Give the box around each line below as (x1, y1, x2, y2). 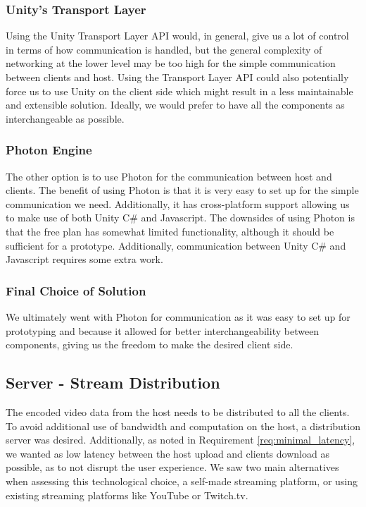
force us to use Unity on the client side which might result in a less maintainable (6, 83, 353, 98)
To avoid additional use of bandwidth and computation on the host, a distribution (6, 418, 360, 433)
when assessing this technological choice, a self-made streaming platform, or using (6, 473, 358, 488)
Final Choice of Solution (6, 281, 146, 299)
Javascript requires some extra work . (6, 252, 163, 267)
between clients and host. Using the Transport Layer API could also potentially (6, 70, 349, 84)
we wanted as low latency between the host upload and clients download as (6, 446, 329, 460)
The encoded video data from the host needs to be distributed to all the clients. (6, 404, 350, 419)
